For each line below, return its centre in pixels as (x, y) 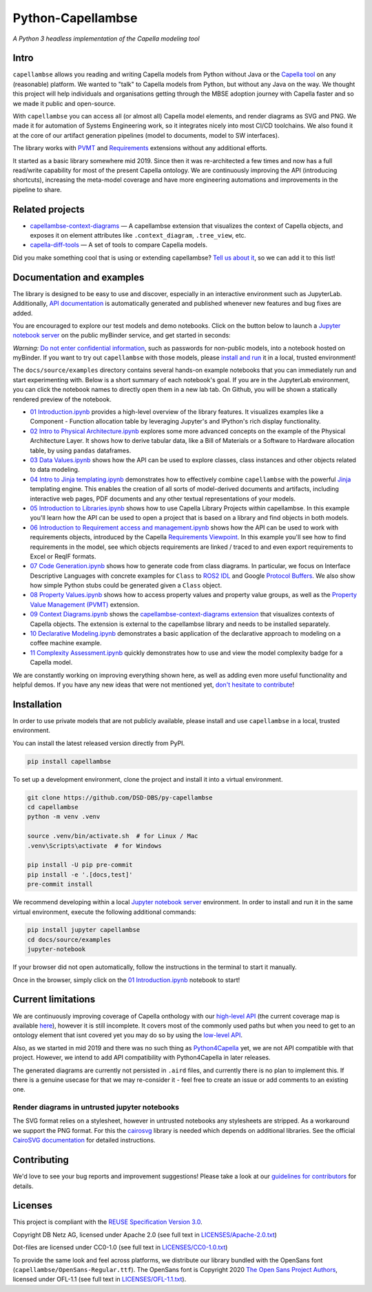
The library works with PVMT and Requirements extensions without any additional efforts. (140, 148)
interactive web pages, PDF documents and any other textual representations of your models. (163, 499)
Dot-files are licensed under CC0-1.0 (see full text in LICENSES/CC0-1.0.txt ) (120, 1247)
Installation (37, 704)
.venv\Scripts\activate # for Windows (94, 846)
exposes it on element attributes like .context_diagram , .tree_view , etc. (138, 236)
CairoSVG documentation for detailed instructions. (84, 1140)
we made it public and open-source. (64, 103)
